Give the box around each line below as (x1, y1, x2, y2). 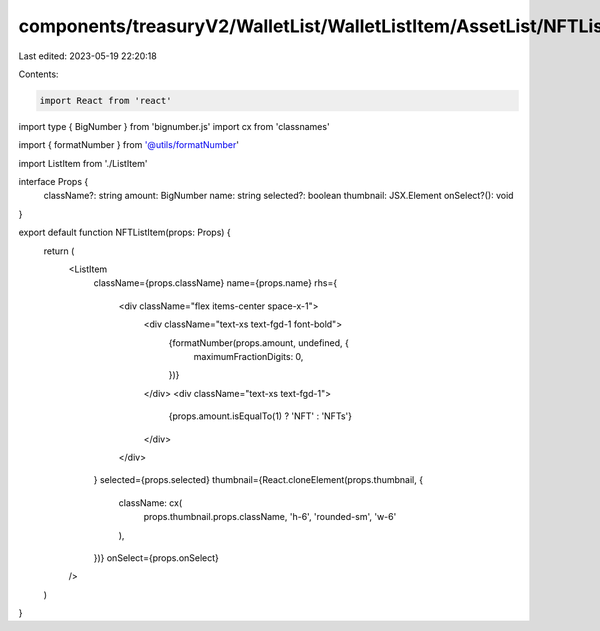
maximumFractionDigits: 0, (193, 350, 304, 362)
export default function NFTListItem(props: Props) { (18, 226, 232, 239)
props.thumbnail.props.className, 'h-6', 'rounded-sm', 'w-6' (143, 511, 397, 523)
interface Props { (18, 176, 89, 188)
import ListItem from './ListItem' (18, 157, 148, 169)
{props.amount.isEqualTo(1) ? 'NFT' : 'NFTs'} (168, 410, 352, 422)
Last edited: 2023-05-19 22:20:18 (18, 50, 157, 62)
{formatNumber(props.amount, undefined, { (168, 336, 349, 349)
